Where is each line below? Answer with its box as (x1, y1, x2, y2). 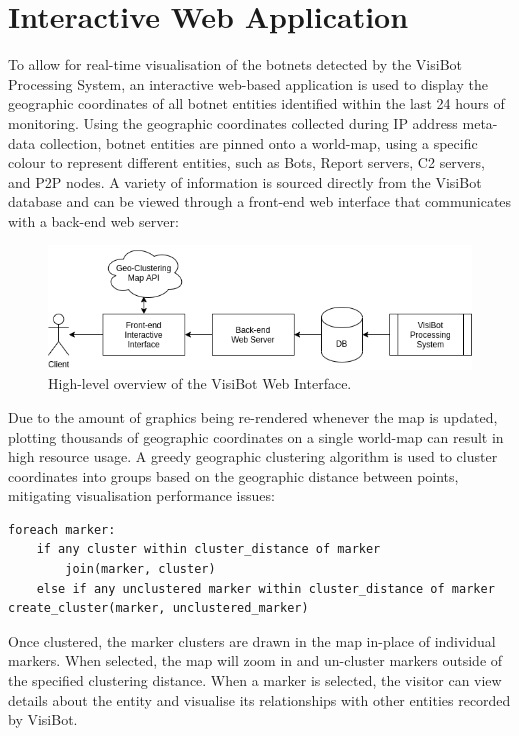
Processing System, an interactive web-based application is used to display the (8, 73, 488, 94)
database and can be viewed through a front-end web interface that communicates (8, 191, 512, 212)
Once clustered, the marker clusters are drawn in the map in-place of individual (8, 630, 496, 651)
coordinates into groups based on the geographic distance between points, (8, 465, 459, 486)
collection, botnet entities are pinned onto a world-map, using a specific (39, 132, 478, 153)
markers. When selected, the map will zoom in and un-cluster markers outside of (8, 650, 503, 671)
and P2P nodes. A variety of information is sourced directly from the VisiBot (8, 171, 482, 192)
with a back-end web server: (8, 210, 179, 231)
